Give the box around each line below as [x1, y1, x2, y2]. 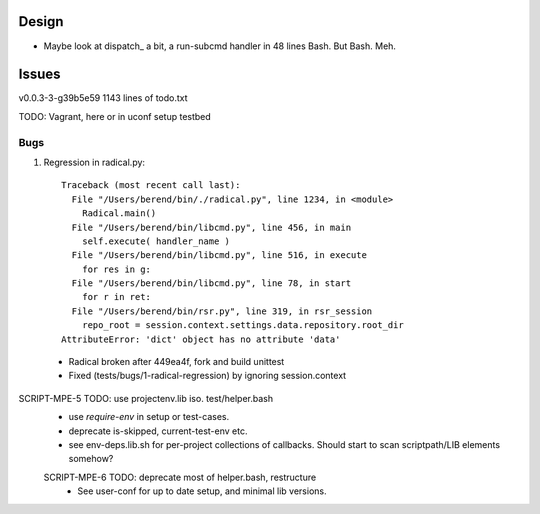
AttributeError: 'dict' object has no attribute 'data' [61, 333, 341, 345]
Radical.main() [81, 208, 157, 219]
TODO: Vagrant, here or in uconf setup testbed [18, 110, 212, 122]
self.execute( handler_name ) [81, 235, 230, 247]
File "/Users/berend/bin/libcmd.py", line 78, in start [71, 278, 352, 289]
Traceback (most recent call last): [61, 180, 241, 191]
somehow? [68, 453, 114, 465]
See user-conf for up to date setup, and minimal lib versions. [77, 485, 327, 497]
